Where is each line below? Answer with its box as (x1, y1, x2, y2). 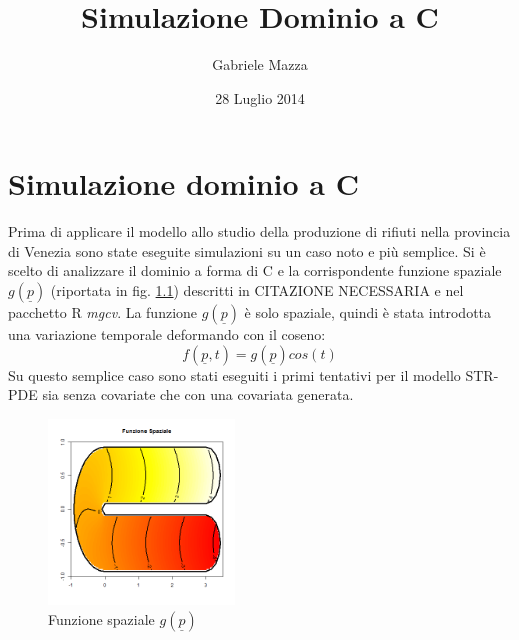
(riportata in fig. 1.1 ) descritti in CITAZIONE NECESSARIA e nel (50, 280, 464, 301)
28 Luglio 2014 (215, 87, 305, 108)
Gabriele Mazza (212, 54, 308, 75)
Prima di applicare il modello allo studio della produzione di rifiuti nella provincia (8, 221, 511, 242)
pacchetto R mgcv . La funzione (8, 302, 198, 323)
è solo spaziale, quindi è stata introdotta (244, 302, 492, 323)
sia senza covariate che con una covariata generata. (42, 384, 354, 405)
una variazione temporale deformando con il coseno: (8, 324, 326, 345)
